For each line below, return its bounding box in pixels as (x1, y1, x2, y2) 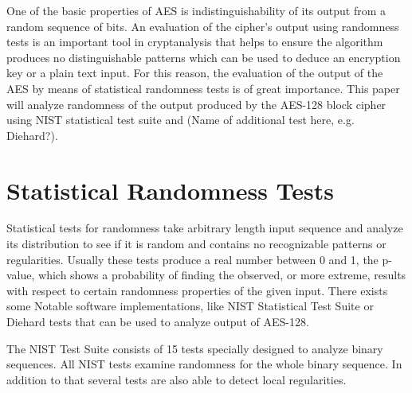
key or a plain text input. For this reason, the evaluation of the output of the (6, 64, 383, 81)
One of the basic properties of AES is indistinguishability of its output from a (6, 2, 386, 18)
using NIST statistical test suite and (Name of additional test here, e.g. (6, 111, 355, 128)
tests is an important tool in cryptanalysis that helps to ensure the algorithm (6, 33, 383, 50)
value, (6, 267, 35, 283)
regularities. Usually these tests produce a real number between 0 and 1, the (6, 251, 379, 267)
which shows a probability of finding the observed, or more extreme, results (38, 267, 406, 283)
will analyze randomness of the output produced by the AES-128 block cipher (6, 95, 386, 112)
